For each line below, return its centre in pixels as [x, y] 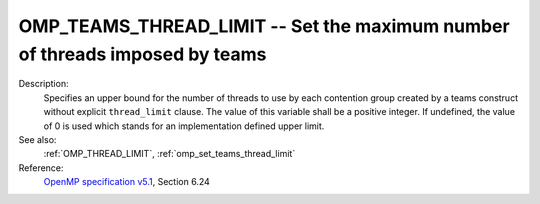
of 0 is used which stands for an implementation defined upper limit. [184, 126]
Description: [43, 84]
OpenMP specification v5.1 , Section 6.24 [126, 182]
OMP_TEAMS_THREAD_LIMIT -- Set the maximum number [264, 26]
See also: [37, 139]
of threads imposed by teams [142, 54]
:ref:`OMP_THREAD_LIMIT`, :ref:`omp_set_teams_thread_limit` [169, 154]
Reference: [41, 167]
